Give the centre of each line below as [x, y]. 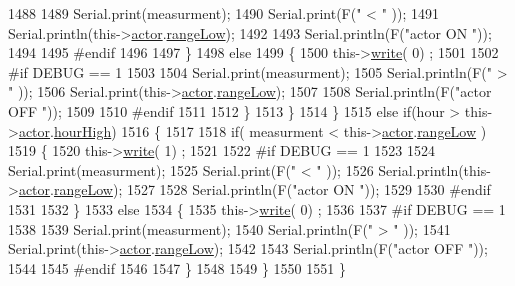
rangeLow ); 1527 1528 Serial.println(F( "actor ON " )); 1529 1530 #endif [272, 189]
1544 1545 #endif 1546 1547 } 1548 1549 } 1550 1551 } [177, 267]
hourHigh [82, 130]
